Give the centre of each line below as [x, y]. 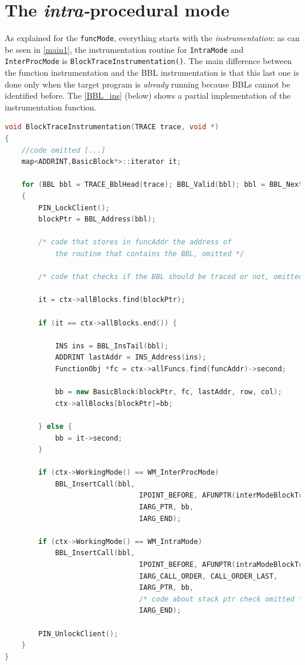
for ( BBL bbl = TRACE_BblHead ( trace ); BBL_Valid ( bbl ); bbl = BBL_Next [162, 185]
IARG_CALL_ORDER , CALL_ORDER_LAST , [209, 576]
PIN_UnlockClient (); [78, 634]
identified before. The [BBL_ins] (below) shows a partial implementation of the [148, 95]
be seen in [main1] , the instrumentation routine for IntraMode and [124, 49]
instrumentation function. [51, 107]
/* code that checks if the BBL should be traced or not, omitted [171, 277]
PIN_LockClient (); [74, 208]
